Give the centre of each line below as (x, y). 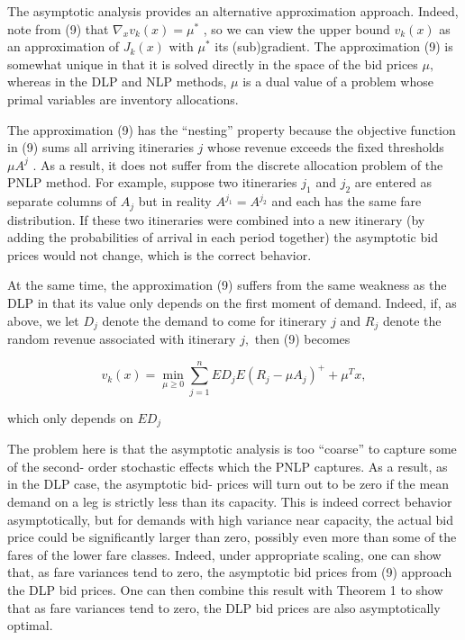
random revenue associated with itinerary (122, 339)
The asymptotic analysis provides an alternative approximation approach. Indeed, (233, 11)
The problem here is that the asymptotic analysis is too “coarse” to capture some (232, 449)
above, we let (43, 320)
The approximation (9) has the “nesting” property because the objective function (232, 129)
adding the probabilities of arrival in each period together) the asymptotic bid (223, 237)
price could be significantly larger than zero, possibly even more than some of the (232, 537)
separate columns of (62, 201)
